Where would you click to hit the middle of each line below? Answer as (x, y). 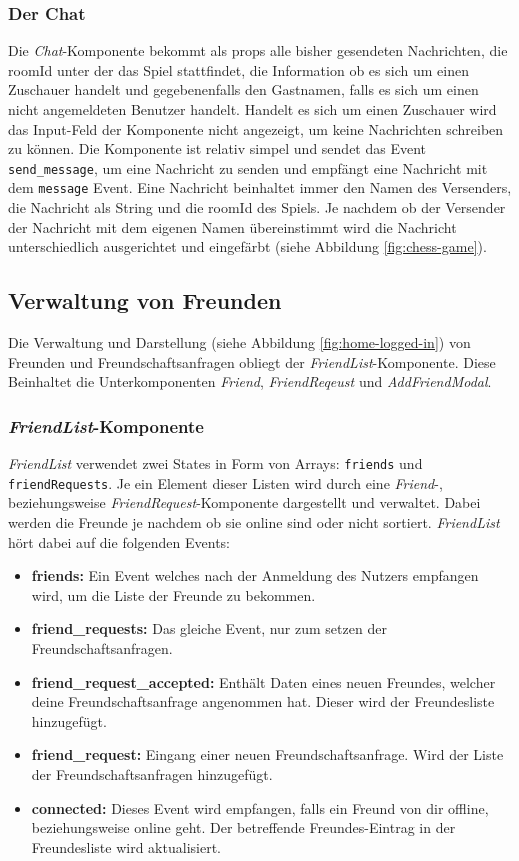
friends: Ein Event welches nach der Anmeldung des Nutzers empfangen (255, 575)
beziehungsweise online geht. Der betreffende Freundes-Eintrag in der (243, 827)
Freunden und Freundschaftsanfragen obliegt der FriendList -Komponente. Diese (252, 361)
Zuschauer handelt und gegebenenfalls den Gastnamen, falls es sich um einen (243, 89)
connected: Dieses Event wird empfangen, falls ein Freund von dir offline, (260, 807)
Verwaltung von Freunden (145, 300)
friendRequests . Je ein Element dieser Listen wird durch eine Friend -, (225, 482)
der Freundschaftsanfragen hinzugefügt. (152, 773)
